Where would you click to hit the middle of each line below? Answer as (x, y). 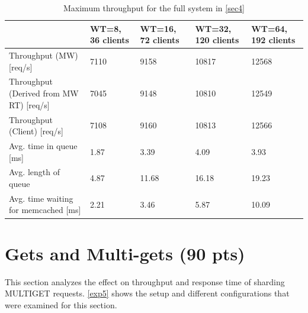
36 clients (109, 40)
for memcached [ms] (45, 210)
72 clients (160, 40)
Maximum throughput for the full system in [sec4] (154, 8)
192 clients (273, 40)
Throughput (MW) (44, 55)
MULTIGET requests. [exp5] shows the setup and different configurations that (147, 293)
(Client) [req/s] (36, 131)
